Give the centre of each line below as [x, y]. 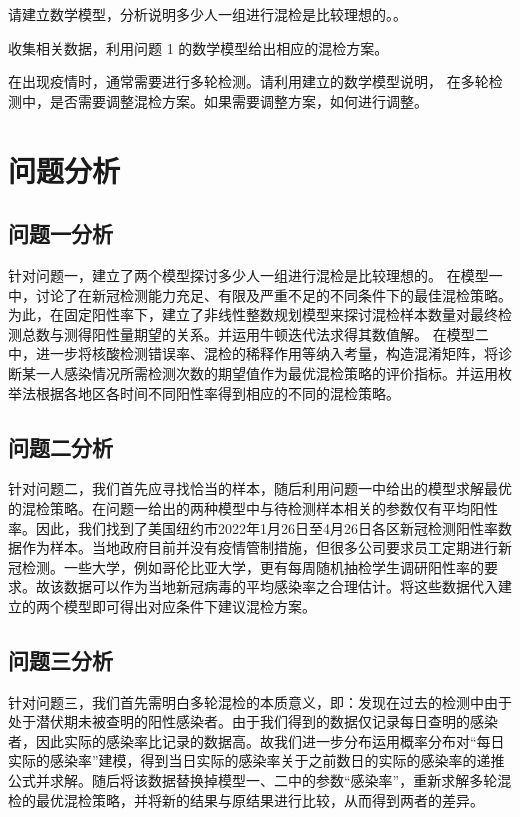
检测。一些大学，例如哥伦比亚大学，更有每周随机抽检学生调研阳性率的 [252, 566]
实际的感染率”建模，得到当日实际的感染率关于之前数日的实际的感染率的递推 [256, 760]
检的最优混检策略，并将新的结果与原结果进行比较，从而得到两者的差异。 [246, 799]
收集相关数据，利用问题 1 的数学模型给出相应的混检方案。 [198, 47]
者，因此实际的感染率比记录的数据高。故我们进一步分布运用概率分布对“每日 [256, 740]
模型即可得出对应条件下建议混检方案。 [189, 605]
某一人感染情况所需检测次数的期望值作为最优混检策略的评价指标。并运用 [259, 372]
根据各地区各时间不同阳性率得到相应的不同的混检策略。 [217, 392]
